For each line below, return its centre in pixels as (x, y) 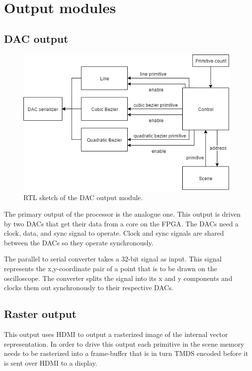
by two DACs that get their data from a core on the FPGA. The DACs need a (121, 223)
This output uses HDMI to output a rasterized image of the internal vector (116, 334)
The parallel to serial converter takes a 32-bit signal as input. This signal (113, 259)
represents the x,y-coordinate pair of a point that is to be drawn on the (111, 269)
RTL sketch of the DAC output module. (83, 197)
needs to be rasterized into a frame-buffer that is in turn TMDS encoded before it (126, 353)
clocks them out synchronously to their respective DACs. (89, 288)
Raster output (40, 314)
